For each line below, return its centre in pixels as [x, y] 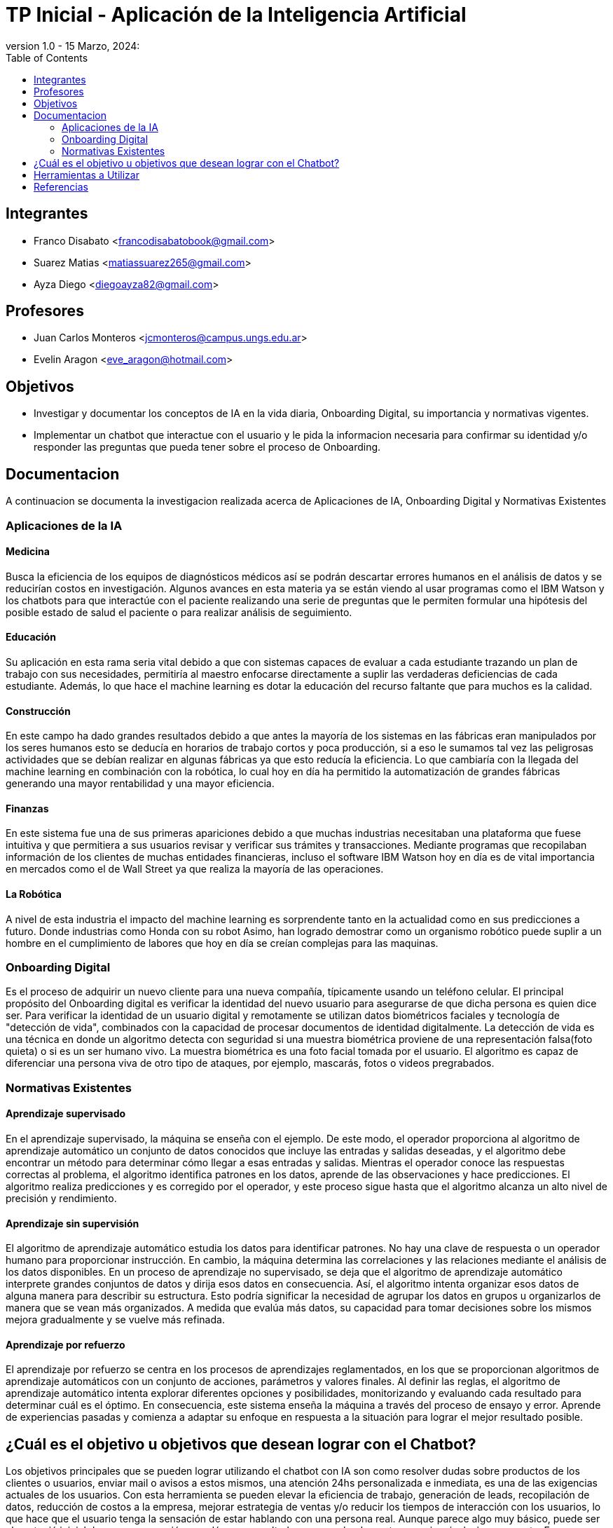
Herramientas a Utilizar [87, 175]
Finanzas [27, 808]
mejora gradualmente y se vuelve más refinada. [115, 1320]
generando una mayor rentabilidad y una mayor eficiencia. [140, 784]
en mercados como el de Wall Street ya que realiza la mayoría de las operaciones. [195, 869]
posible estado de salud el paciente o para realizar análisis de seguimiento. [179, 612]
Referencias [61, 186]
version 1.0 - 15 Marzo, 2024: [73, 46]
